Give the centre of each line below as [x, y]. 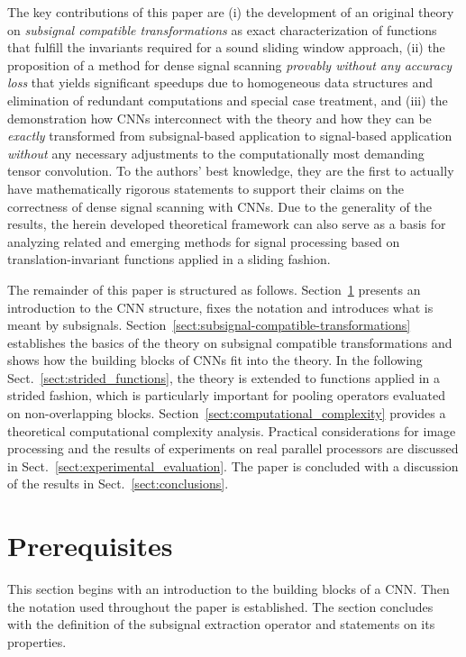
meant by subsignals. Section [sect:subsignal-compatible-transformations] [209, 325]
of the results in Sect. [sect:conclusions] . [118, 484]
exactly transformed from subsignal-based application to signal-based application [230, 136]
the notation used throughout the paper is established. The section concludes [220, 606]
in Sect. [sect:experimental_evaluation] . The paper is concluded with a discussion [233, 465]
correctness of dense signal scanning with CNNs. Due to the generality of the [219, 206]
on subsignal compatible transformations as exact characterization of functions [222, 29]
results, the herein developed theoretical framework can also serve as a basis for [227, 224]
